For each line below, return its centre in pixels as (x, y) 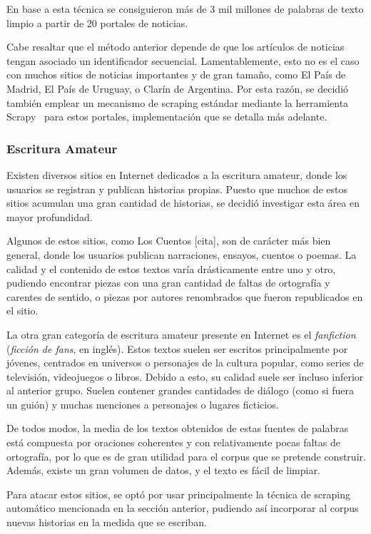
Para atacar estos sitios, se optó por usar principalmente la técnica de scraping (178, 494)
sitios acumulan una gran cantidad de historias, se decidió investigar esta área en (183, 203)
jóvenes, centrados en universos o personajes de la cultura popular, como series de (185, 363)
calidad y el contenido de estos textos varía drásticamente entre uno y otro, (171, 268)
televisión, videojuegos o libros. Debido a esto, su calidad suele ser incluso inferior (185, 376)
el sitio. (22, 310)
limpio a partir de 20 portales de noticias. (97, 22)
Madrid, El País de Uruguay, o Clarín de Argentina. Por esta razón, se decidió (178, 88)
